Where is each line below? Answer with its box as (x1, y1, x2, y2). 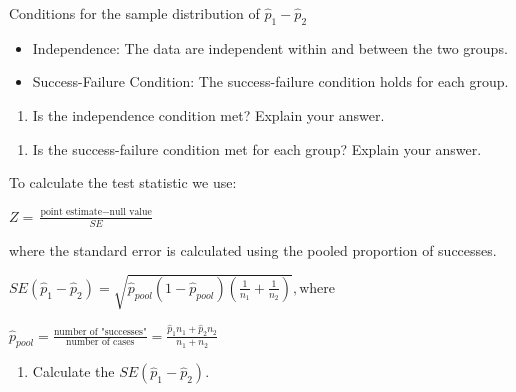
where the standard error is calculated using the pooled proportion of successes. (9, 239, 497, 260)
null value (109, 207, 152, 218)
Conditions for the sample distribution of (9, 3, 260, 23)
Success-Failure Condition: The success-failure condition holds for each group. (32, 71, 509, 92)
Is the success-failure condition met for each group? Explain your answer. (32, 138, 482, 159)
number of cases (66, 337, 135, 348)
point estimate (40, 207, 102, 218)
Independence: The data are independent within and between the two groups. (32, 37, 508, 58)
